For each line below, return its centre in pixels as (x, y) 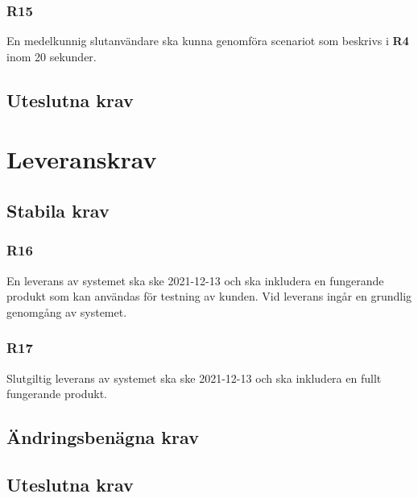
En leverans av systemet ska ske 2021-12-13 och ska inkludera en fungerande (195, 280)
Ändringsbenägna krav (103, 437)
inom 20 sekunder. (52, 56)
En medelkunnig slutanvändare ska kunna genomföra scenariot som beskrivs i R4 (208, 41)
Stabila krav (58, 210)
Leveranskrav (82, 159)
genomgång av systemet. (67, 311)
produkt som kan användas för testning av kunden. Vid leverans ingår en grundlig (209, 296)
